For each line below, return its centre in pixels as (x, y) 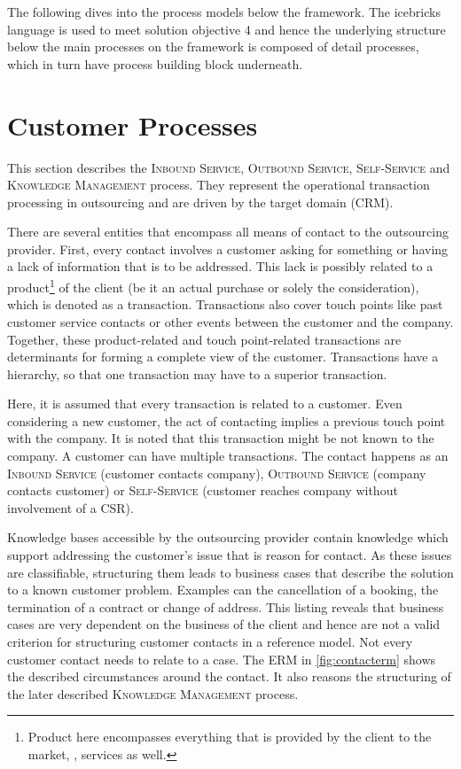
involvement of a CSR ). (70, 507)
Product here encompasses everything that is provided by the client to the (230, 737)
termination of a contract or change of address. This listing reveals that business (226, 606)
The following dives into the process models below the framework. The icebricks (224, 12)
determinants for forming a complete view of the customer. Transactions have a (223, 357)
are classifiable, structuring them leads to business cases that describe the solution (230, 572)
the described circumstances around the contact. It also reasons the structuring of (229, 676)
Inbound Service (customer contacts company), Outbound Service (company (217, 473)
